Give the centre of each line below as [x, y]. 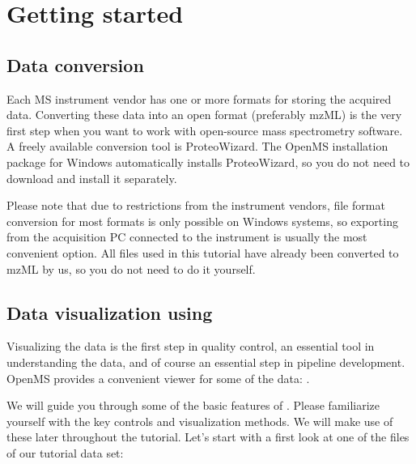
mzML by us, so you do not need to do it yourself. [131, 268]
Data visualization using [110, 312]
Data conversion [75, 64]
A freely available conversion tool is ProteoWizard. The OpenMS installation [197, 146]
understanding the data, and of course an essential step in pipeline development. [206, 362]
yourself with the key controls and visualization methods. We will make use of [200, 421]
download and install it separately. [92, 178]
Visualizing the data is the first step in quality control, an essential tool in [191, 346]
